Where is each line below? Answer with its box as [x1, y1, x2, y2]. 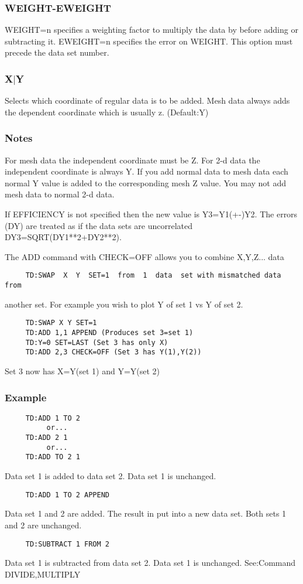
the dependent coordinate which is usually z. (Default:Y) [5, 105, 209, 118]
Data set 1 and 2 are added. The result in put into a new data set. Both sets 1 [5, 507, 287, 520]
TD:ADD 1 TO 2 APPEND [25, 490, 109, 499]
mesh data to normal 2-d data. [5, 188, 115, 200]
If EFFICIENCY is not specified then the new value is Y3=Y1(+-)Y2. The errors [5, 208, 298, 220]
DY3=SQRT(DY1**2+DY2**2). [5, 231, 122, 243]
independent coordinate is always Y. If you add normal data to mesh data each [5, 165, 288, 177]
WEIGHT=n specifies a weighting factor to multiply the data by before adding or [5, 23, 298, 36]
